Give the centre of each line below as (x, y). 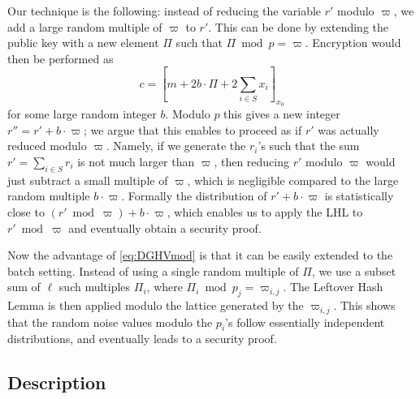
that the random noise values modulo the (110, 322)
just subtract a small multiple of (88, 180)
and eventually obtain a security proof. (165, 227)
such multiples (95, 287)
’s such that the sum (309, 146)
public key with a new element (83, 43)
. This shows (364, 305)
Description (57, 382)
